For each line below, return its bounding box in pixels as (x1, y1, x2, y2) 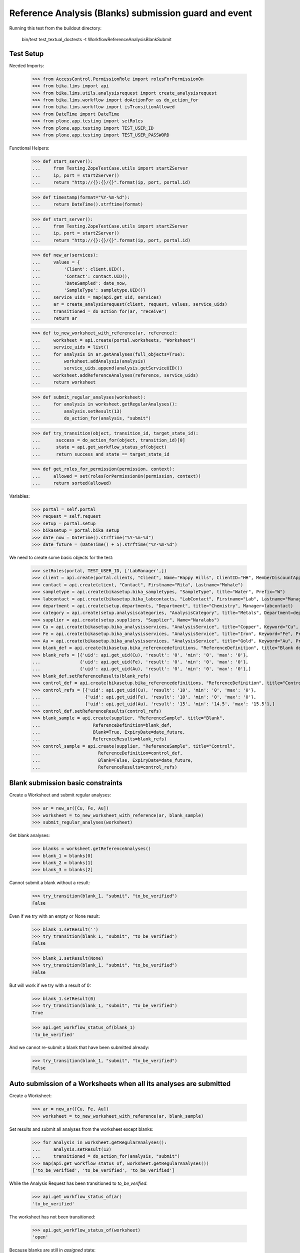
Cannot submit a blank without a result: (9, 880, 90, 886)
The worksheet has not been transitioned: (9, 1213, 95, 1220)
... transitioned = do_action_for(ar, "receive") (32, 308, 167, 314)
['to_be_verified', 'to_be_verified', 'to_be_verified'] (32, 1168, 175, 1173)
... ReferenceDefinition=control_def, (32, 750, 183, 756)
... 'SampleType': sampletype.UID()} (32, 287, 146, 293)
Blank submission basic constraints (9, 779, 122, 787)
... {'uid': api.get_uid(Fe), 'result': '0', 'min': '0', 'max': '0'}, (32, 659, 248, 665)
